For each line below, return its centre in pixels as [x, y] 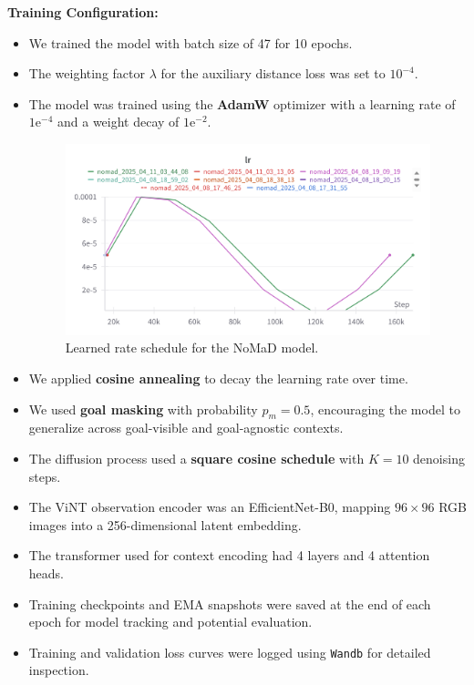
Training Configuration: [83, 12]
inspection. [59, 670]
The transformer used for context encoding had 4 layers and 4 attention [229, 555]
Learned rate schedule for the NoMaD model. [192, 348]
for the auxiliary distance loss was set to [273, 73]
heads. [46, 573]
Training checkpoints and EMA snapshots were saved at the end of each [230, 603]
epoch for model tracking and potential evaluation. [170, 622]
